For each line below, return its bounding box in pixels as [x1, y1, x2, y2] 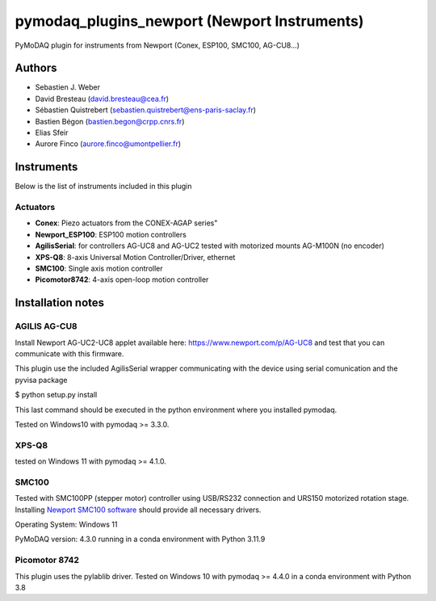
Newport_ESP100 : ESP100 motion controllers [35, 229, 187, 239]
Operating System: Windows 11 [15, 519, 118, 529]
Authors [15, 61, 57, 75]
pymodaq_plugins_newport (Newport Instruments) [15, 12, 364, 30]
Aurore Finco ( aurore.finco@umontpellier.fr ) [35, 139, 182, 149]
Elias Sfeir [35, 128, 69, 137]
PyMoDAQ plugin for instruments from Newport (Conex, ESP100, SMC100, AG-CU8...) [15, 40, 300, 50]
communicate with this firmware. [15, 348, 124, 359]
